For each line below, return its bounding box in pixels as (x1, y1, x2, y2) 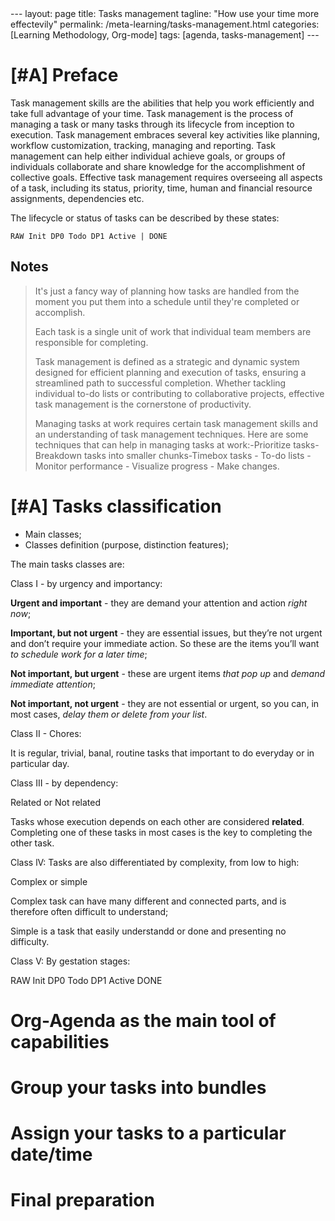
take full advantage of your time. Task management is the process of (10, 107, 294, 119)
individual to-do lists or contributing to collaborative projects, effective (34, 387, 325, 399)
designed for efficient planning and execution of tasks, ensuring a (34, 366, 307, 378)
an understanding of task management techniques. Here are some (34, 428, 309, 440)
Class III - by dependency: (10, 777, 119, 789)
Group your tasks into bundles (10, 1077, 267, 1099)
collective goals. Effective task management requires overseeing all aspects (10, 171, 323, 183)
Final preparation (10, 1189, 155, 1212)
